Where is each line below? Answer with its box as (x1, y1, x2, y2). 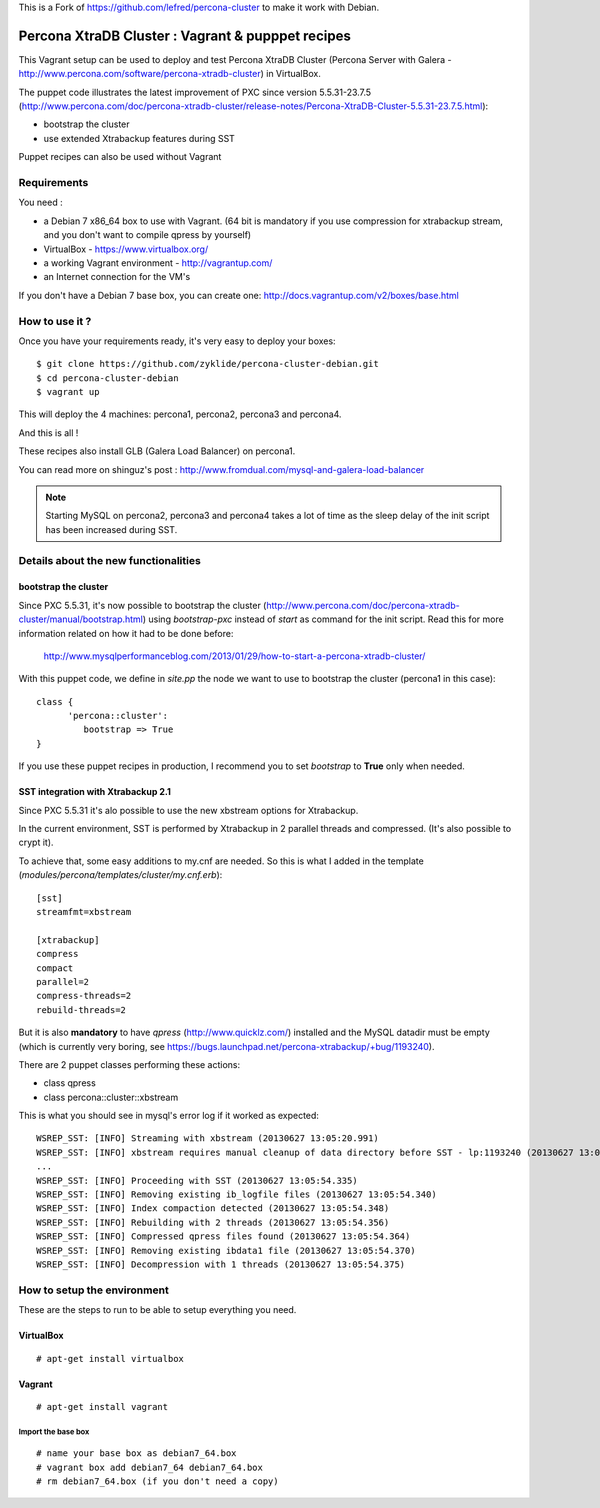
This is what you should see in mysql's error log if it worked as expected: (18, 1110, 320, 1122)
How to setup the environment (18, 1283, 169, 1297)
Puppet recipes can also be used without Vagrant (18, 151, 222, 163)
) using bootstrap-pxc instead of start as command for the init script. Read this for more (142, 613, 504, 625)
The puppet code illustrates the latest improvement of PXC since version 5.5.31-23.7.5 (18, 86, 372, 98)
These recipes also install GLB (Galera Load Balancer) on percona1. (18, 445, 296, 457)
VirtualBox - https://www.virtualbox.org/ (43, 243, 209, 255)
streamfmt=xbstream (36, 906, 132, 917)
